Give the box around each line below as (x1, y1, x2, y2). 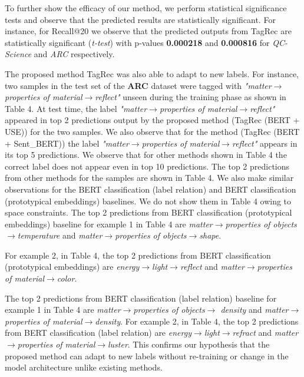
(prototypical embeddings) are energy (5, 260, 140, 273)
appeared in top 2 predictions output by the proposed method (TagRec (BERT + (5, 114, 300, 126)
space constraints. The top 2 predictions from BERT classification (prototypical (5, 206, 292, 219)
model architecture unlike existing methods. (5, 361, 163, 373)
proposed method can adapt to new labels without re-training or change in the (5, 349, 289, 362)
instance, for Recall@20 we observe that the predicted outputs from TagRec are (5, 25, 292, 37)
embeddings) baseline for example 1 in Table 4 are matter (5, 217, 213, 230)
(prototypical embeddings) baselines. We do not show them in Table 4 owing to (5, 194, 292, 207)
